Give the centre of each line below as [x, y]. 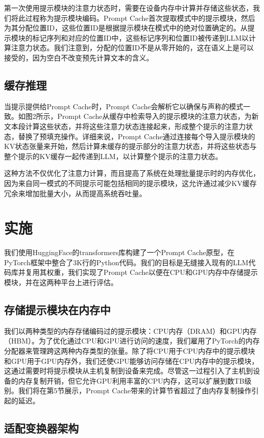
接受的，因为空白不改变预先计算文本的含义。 [79, 57]
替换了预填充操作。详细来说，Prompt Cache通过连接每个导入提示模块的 [137, 136]
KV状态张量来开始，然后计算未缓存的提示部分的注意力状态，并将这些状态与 [130, 146]
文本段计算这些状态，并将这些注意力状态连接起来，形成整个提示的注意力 [125, 126]
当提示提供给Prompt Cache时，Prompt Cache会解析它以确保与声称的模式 [124, 106]
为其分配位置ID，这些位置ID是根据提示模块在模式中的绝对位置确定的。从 [126, 28]
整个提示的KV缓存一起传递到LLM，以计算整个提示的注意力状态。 [113, 156]
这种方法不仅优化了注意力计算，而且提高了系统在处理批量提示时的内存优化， [132, 173]
